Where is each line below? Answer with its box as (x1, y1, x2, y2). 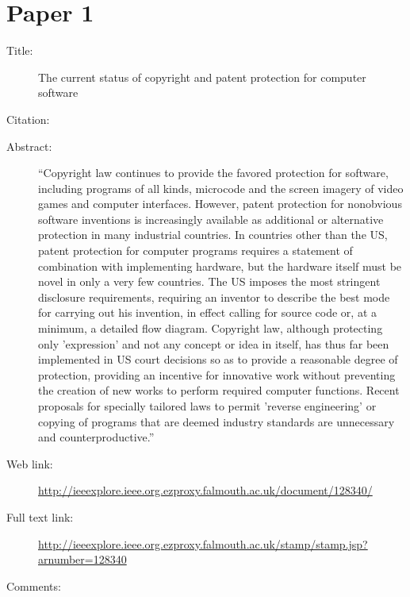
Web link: (6, 455, 53, 472)
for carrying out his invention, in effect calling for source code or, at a (38, 304, 377, 321)
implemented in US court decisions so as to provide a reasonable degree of (38, 351, 398, 368)
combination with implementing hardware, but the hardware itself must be (38, 257, 402, 274)
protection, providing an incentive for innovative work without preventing (38, 366, 396, 383)
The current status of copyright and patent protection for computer (38, 68, 366, 85)
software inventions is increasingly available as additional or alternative (38, 210, 384, 227)
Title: (6, 42, 33, 59)
